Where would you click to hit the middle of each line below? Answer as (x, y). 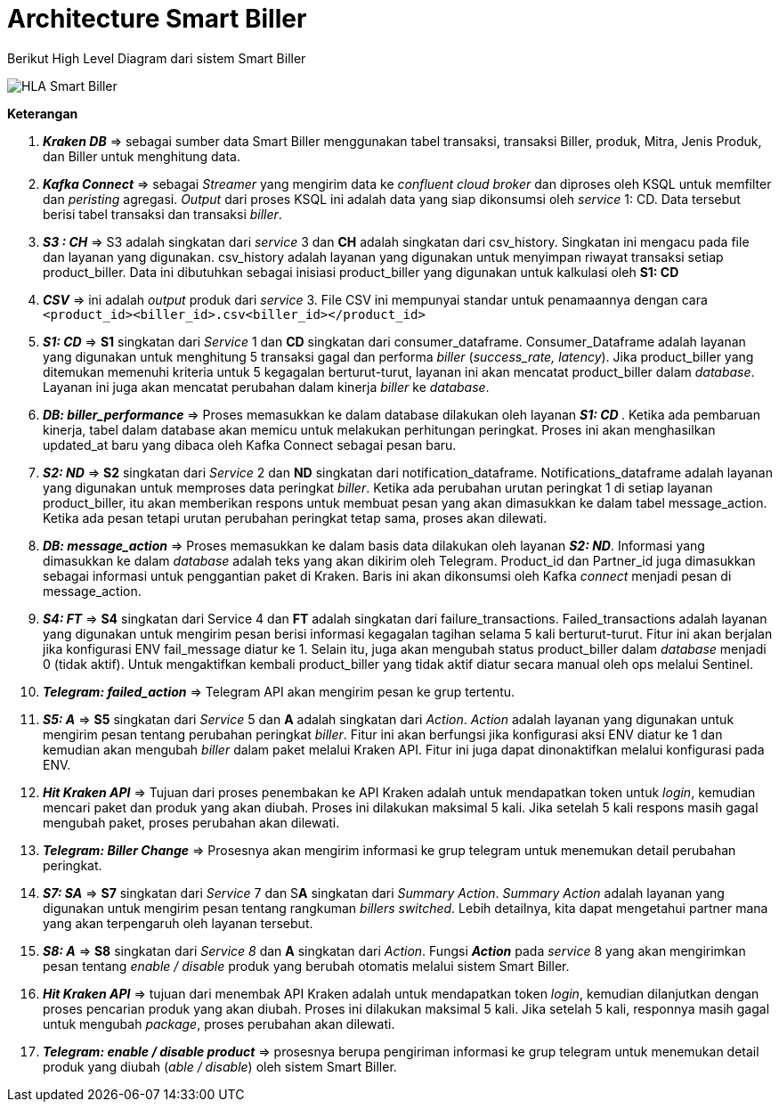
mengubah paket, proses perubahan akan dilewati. (191, 822)
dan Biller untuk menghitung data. (142, 156)
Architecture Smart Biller (157, 19)
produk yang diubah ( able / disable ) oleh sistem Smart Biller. (220, 1066)
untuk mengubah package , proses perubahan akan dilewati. (219, 1023)
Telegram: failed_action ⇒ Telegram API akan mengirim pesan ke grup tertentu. (279, 691)
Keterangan (43, 113)
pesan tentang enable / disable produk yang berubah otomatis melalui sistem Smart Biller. (306, 966)
